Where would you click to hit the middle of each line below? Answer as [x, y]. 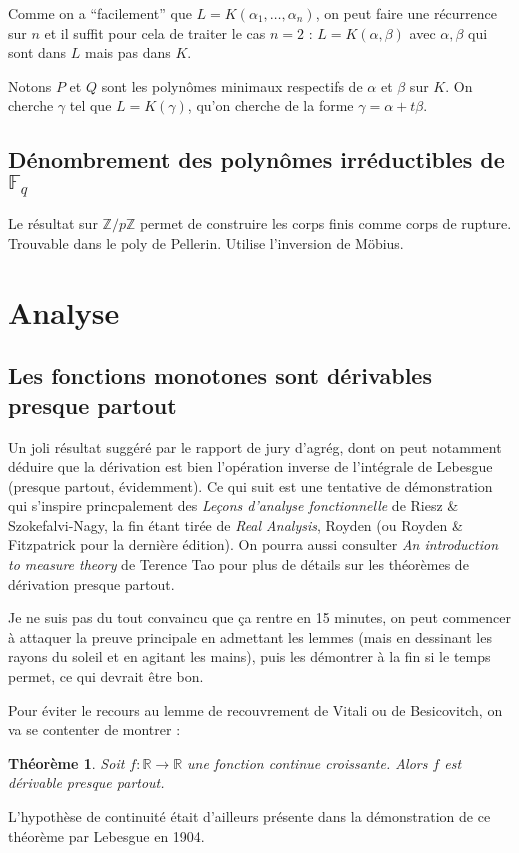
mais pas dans [127, 52]
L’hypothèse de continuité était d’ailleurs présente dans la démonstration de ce [249, 816]
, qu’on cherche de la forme [270, 105]
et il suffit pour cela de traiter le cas [155, 32]
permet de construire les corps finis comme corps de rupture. [325, 223]
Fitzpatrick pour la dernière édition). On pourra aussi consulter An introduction [253, 544]
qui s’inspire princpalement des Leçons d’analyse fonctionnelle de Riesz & [233, 505]
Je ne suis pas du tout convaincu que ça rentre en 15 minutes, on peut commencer [260, 617]
